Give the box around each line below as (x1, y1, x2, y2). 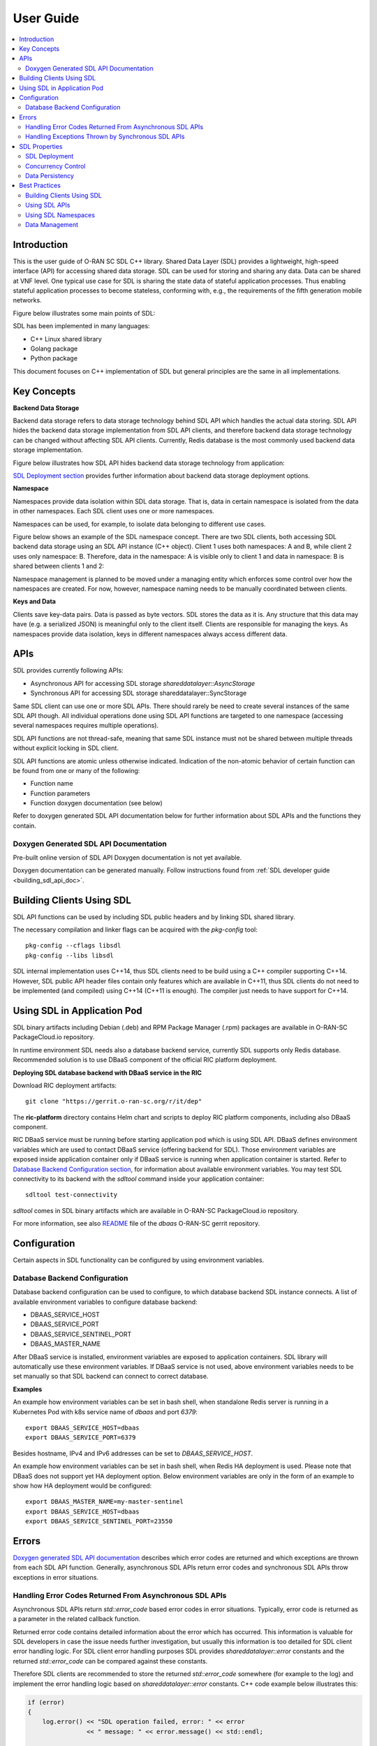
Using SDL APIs (25, 201, 71, 210)
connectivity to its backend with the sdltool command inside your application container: (13, 1175, 265, 1183)
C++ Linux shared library (30, 335, 103, 343)
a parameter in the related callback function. (13, 1615, 141, 1623)
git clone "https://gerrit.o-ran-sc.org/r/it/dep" (25, 1097, 202, 1106)
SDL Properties (19, 142, 63, 150)
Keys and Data (13, 597, 56, 606)
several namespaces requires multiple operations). (13, 721, 159, 730)
